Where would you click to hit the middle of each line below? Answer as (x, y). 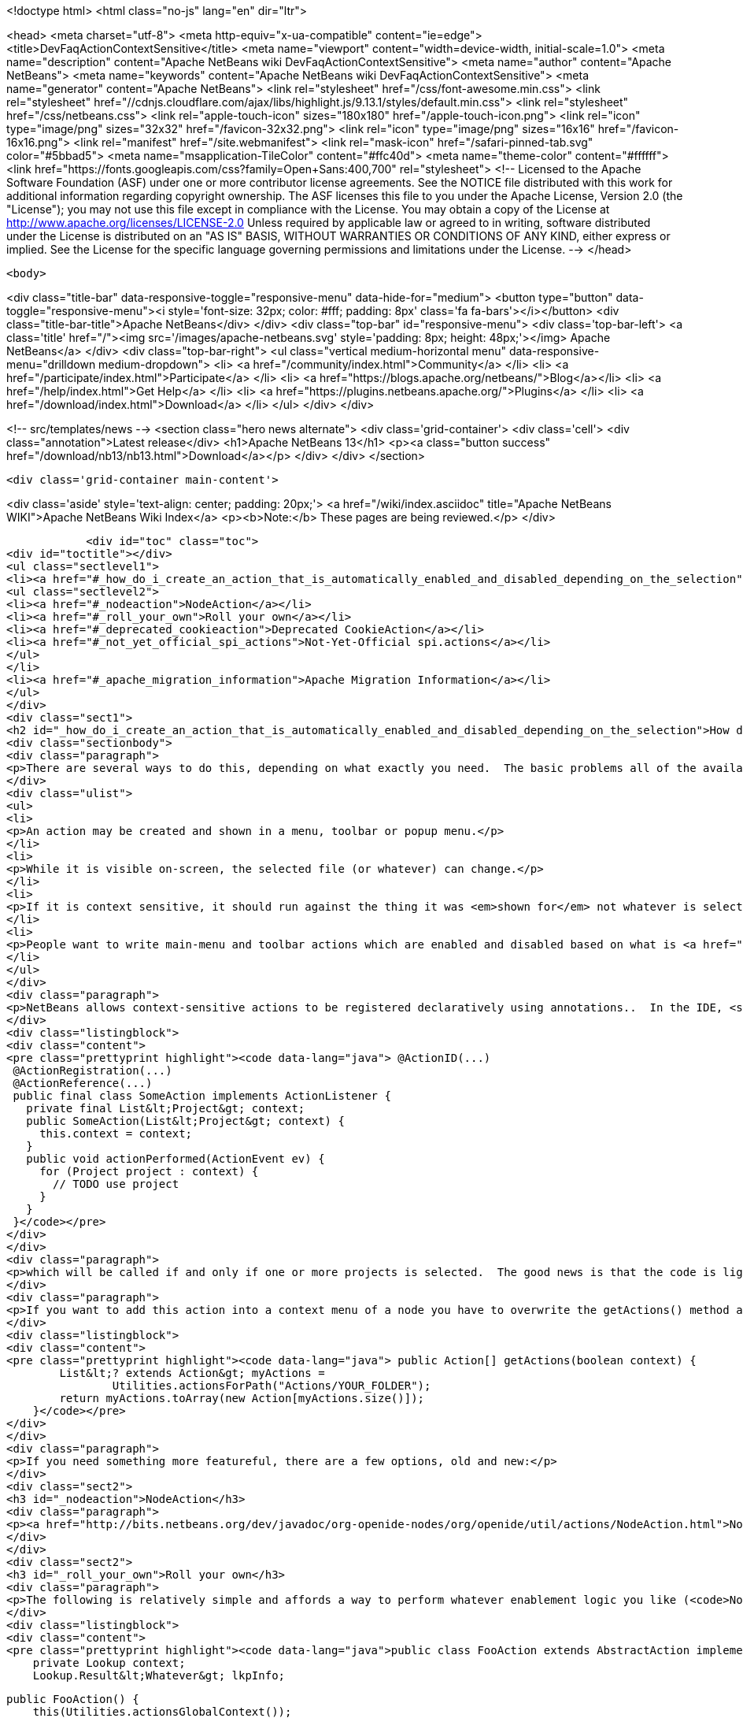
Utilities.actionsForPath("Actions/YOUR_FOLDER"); (272, 1386)
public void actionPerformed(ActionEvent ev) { (176, 1159)
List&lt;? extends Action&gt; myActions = (192, 1373)
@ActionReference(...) (83, 1083)
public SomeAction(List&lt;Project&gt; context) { (185, 1121)
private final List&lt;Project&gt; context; (166, 1108)
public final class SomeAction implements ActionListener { (202, 1096)
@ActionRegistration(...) (92, 1071)
